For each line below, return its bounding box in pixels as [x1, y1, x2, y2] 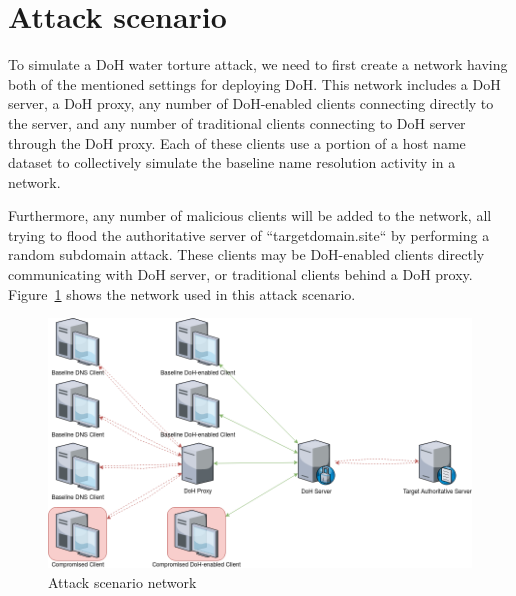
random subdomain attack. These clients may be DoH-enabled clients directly [8, 244, 485, 265]
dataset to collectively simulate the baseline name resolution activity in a [8, 152, 456, 173]
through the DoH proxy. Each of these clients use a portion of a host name [8, 132, 466, 153]
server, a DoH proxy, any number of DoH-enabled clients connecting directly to [8, 93, 494, 114]
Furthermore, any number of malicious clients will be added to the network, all [8, 205, 492, 226]
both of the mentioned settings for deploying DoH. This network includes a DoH [8, 73, 501, 94]
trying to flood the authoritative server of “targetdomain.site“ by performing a [8, 224, 490, 245]
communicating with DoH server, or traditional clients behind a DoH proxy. [8, 264, 473, 285]
